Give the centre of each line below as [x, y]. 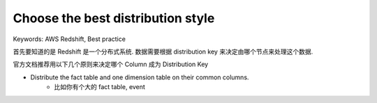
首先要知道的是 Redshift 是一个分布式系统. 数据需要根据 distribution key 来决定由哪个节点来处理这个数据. [163, 51]
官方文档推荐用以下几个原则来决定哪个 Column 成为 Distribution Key [111, 64]
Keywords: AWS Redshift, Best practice [69, 39]
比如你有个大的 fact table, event [100, 87]
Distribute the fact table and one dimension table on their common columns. [140, 77]
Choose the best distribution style [114, 18]
